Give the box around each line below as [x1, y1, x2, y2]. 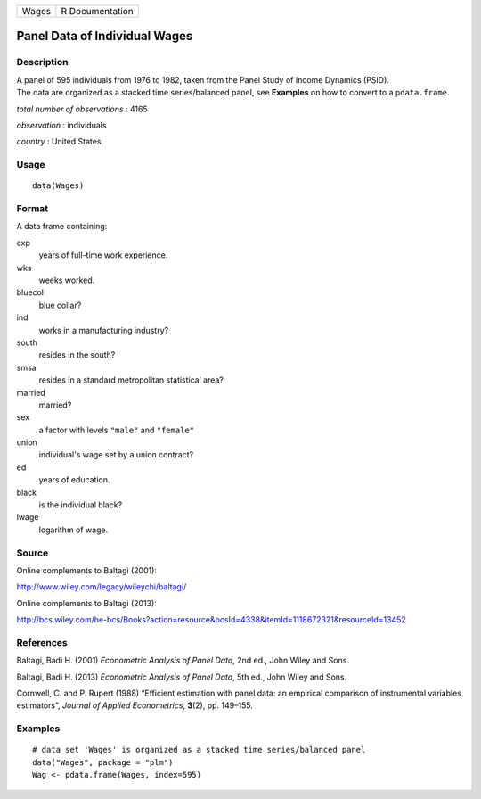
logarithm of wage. [38, 524, 109, 535]
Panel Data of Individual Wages [16, 29, 193, 44]
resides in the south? [38, 350, 116, 360]
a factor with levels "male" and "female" [38, 424, 195, 435]
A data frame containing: [16, 221, 108, 232]
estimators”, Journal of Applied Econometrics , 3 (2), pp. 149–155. [16, 700, 253, 711]
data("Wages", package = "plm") [32, 757, 174, 767]
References [16, 636, 68, 648]
